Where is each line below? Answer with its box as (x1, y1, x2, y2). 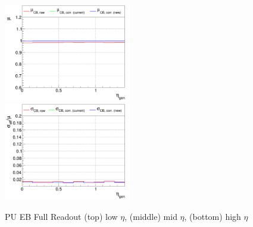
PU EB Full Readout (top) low (5, 210, 118, 222)
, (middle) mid (124, 210, 177, 222)
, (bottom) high (184, 210, 241, 222)
